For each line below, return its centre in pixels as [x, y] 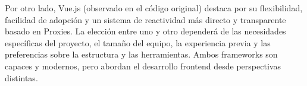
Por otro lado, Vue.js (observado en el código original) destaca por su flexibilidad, [154, 8]
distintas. [21, 77]
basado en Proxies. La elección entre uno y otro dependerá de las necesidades [145, 31]
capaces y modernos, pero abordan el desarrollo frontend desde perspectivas [143, 66]
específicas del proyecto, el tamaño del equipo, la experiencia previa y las [138, 42]
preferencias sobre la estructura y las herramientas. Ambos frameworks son [141, 54]
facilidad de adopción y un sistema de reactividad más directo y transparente [145, 19]
